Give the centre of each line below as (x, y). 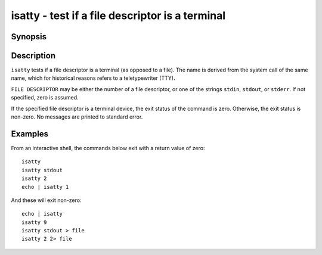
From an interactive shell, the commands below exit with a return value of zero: (108, 148)
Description (33, 56)
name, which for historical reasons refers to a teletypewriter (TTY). (93, 78)
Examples (30, 134)
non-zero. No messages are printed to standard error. (77, 117)
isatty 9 (34, 222)
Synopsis (29, 37)
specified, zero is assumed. (45, 98)
